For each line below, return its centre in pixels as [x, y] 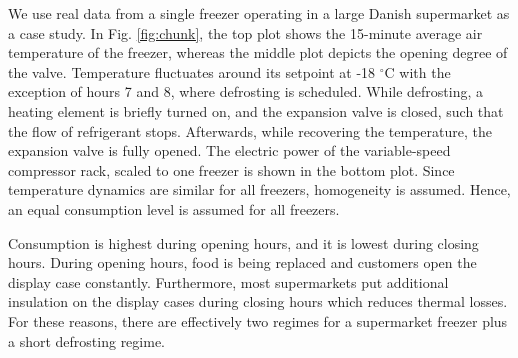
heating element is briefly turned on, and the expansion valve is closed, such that [256, 110]
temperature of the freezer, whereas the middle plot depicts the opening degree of [258, 52]
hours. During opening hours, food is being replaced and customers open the [242, 262]
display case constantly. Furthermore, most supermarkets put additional [228, 281]
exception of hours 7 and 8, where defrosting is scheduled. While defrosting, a [246, 91]
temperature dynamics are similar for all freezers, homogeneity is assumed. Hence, [259, 189]
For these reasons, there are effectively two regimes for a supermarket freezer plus [258, 320]
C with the [417, 71]
